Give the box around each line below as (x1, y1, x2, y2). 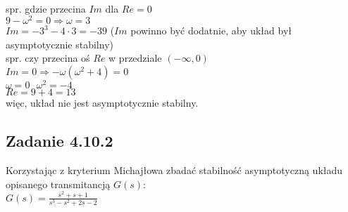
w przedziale (108, 51, 162, 65)
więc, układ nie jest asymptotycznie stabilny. (6, 95, 199, 110)
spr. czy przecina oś (6, 51, 90, 65)
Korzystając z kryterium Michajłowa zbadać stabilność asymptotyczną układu (6, 162, 343, 177)
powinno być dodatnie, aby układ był (130, 23, 292, 38)
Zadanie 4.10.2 (6, 130, 113, 152)
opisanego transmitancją (6, 176, 111, 191)
